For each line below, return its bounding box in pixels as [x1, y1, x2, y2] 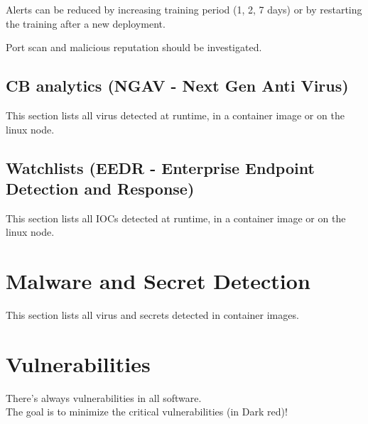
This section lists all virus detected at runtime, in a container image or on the [6, 107, 345, 122]
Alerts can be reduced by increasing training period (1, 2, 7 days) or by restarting [6, 2, 362, 16]
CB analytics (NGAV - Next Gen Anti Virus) [6, 75, 349, 97]
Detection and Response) [6, 177, 195, 199]
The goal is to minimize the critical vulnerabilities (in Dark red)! [6, 404, 288, 419]
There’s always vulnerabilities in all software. [6, 390, 202, 405]
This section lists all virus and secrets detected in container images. [6, 308, 299, 322]
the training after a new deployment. [6, 16, 166, 31]
